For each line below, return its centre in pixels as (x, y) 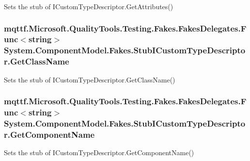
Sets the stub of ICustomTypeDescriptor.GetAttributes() (89, 6)
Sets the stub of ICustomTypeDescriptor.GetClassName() (90, 79)
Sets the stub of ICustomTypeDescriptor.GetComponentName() (99, 153)
